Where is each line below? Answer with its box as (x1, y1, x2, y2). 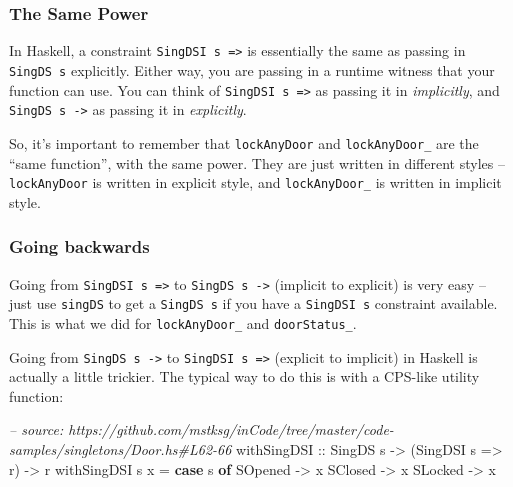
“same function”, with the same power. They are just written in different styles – (9, 152, 505, 173)
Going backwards (9, 234, 150, 259)
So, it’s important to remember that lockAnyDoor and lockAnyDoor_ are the (9, 132, 479, 153)
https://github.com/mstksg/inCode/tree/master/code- (68, 419, 394, 440)
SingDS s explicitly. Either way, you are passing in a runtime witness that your (9, 59, 495, 80)
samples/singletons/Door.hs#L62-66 (9, 438, 232, 459)
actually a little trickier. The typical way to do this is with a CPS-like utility (9, 366, 480, 387)
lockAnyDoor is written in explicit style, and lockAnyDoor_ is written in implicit (9, 172, 502, 193)
